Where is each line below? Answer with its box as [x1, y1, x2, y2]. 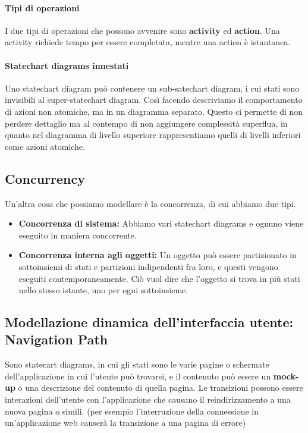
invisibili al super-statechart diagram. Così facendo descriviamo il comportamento [5, 93, 303, 106]
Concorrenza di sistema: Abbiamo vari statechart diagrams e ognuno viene [18, 217, 304, 230]
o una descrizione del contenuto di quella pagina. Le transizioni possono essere [18, 381, 303, 394]
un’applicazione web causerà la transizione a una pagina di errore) [5, 416, 246, 429]
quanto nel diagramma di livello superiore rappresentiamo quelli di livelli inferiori [5, 128, 301, 141]
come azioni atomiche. [5, 140, 85, 152]
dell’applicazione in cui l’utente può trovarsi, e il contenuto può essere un [5, 369, 271, 382]
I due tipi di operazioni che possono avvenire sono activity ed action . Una [5, 24, 280, 36]
